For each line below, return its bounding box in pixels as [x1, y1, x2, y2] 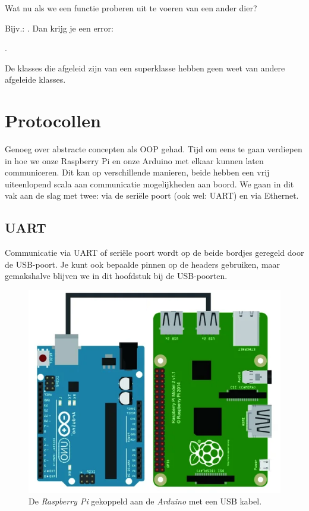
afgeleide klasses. [5, 73, 66, 86]
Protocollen [5, 108, 101, 133]
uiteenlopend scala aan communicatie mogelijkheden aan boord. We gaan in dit [5, 177, 294, 190]
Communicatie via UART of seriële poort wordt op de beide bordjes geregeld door [5, 246, 304, 259]
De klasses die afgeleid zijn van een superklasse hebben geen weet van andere [5, 61, 285, 74]
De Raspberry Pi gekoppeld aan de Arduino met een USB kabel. [29, 495, 262, 507]
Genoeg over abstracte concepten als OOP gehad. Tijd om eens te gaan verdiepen [5, 143, 302, 155]
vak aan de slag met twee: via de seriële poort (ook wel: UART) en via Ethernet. [5, 189, 299, 202]
